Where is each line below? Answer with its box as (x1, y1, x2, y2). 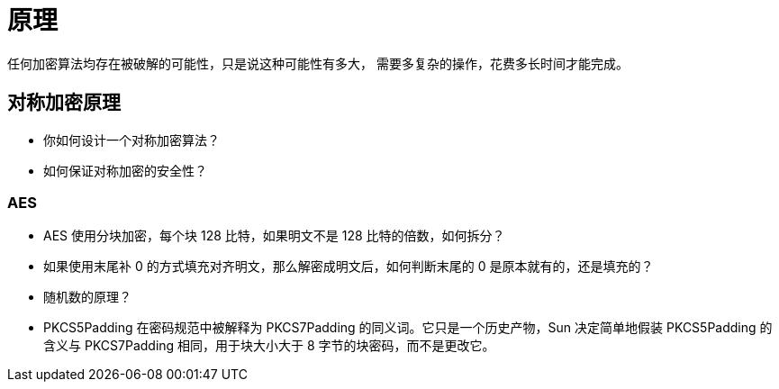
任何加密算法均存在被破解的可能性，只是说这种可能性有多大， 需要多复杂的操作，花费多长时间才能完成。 (7, 55, 629, 71)
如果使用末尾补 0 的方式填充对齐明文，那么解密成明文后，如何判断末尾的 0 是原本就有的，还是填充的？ (43, 258, 654, 275)
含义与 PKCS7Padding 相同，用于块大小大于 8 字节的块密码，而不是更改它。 (43, 338, 495, 354)
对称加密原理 (7, 91, 121, 114)
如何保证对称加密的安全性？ (43, 162, 207, 178)
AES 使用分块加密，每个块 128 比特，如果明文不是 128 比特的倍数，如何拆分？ (43, 228, 505, 244)
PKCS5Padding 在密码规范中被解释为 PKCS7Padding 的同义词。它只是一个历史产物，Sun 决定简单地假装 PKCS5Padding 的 (43, 320, 773, 336)
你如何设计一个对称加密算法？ (43, 131, 220, 148)
